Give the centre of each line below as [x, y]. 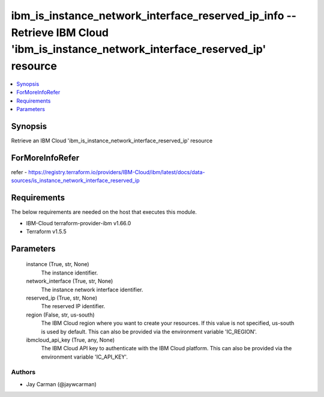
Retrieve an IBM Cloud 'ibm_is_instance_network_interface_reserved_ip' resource [112, 141]
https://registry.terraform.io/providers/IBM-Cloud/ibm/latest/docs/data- [116, 172]
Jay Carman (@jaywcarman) [61, 384]
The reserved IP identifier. [73, 306]
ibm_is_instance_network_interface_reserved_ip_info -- [154, 16]
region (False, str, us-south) [61, 315]
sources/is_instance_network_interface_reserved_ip [76, 181]
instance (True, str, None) [58, 264]
